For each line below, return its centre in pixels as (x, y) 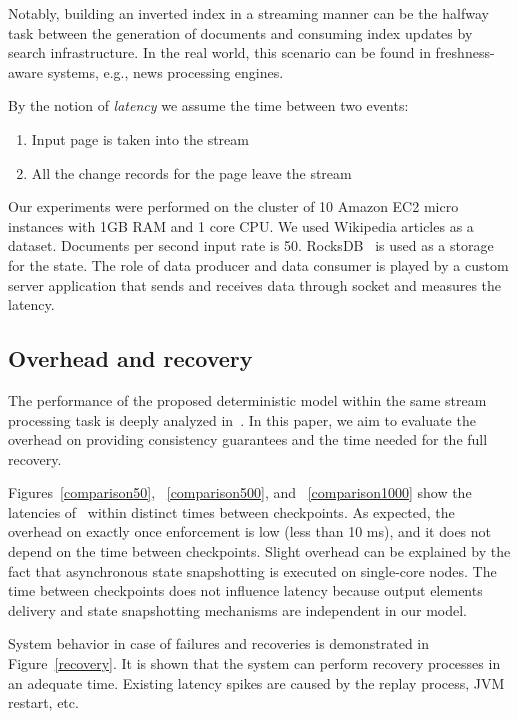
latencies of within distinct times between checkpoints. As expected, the (231, 511)
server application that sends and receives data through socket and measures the (255, 284)
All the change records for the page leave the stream (191, 172)
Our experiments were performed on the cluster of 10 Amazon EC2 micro (233, 206)
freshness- (465, 52)
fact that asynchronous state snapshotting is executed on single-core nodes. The (252, 570)
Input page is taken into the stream (140, 138)
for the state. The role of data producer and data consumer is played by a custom (258, 264)
